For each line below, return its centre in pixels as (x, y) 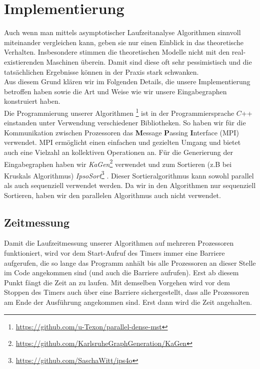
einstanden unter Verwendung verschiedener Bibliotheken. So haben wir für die (125, 123)
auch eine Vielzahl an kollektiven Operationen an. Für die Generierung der (118, 152)
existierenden (24, 61)
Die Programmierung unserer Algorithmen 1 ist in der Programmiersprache (119, 112)
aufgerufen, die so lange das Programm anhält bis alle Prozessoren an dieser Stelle (130, 262)
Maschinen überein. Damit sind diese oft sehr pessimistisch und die (149, 61)
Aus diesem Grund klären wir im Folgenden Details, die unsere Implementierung (127, 81)
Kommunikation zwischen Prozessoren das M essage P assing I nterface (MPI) (121, 132)
